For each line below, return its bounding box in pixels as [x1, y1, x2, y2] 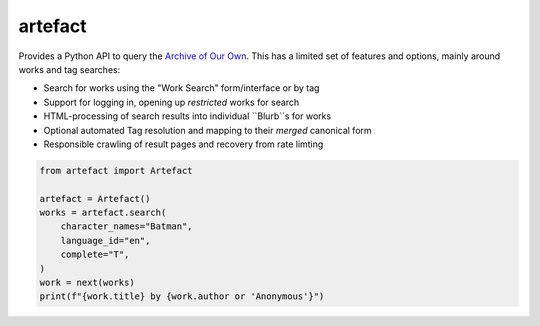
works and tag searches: [18, 63, 121, 75]
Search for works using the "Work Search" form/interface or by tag [43, 82, 320, 94]
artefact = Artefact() [39, 193, 151, 204]
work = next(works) [39, 277, 135, 288]
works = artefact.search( [39, 207, 167, 219]
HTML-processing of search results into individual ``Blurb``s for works [43, 110, 332, 122]
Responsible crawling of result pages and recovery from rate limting [43, 138, 324, 150]
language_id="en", [60, 235, 151, 246]
